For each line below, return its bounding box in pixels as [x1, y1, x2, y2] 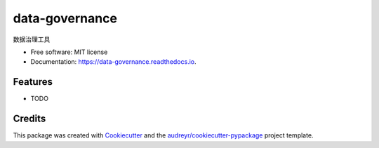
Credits [13, 113, 46, 125]
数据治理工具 [13, 35, 51, 43]
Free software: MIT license [30, 48, 108, 56]
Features [13, 76, 53, 88]
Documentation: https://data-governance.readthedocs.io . [30, 58, 197, 66]
